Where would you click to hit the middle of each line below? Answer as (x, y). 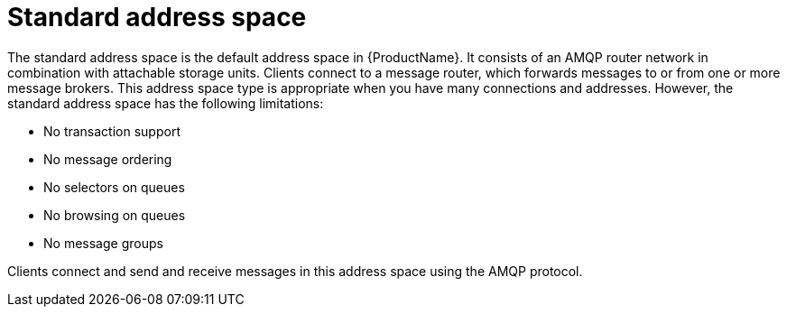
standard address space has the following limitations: (166, 103)
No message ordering (108, 159)
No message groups (103, 243)
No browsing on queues (115, 215)
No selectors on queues (114, 187)
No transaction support (112, 131)
